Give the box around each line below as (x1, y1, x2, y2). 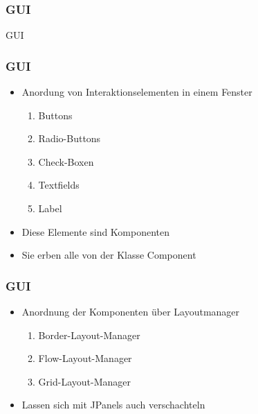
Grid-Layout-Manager (38, 374, 131, 388)
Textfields (38, 178, 80, 192)
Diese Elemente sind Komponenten (21, 224, 170, 239)
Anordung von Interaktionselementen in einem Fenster (21, 85, 252, 99)
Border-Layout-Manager (38, 327, 140, 342)
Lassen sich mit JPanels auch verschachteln (21, 397, 205, 412)
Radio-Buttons (38, 131, 101, 146)
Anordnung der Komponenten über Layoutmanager (21, 304, 240, 318)
